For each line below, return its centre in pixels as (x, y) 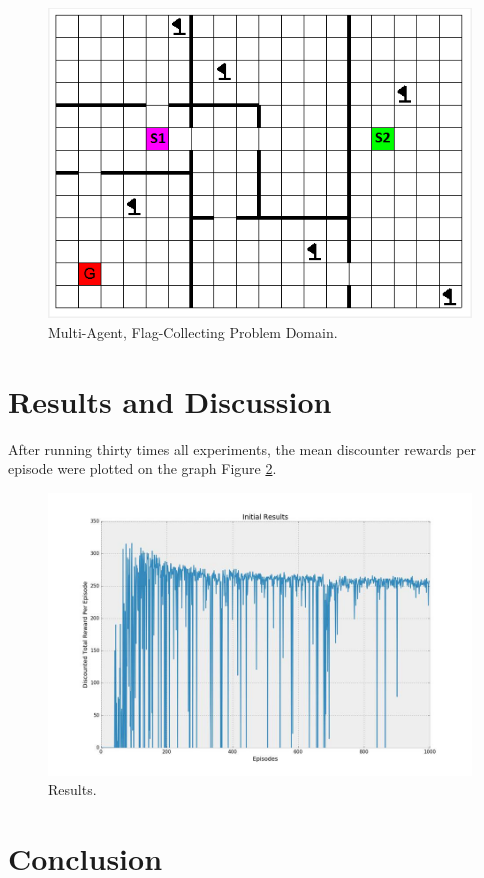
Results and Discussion (170, 400)
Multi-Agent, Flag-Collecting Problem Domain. (193, 332)
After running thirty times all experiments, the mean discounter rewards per (242, 448)
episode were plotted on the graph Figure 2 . (142, 468)
